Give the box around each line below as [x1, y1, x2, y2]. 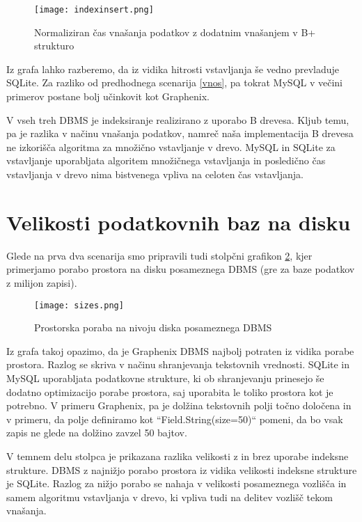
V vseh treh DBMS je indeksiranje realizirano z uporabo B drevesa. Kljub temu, [6, 112, 349, 127]
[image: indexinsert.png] [34, 5, 154, 15]
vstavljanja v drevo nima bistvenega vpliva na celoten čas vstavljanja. [6, 167, 304, 181]
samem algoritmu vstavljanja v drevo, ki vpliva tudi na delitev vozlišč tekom [6, 489, 333, 504]
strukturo [34, 38, 74, 53]
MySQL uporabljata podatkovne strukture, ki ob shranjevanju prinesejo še [6, 370, 324, 385]
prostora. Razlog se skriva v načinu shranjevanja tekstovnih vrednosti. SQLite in [6, 357, 350, 372]
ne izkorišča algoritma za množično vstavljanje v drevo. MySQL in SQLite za [6, 139, 336, 154]
